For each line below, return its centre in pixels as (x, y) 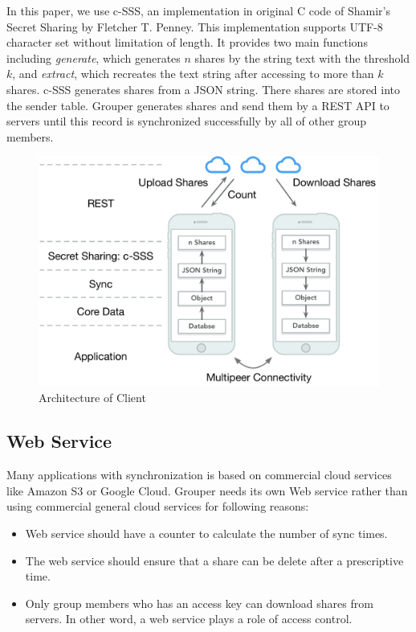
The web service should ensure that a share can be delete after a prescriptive (214, 560)
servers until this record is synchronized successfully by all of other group (187, 121)
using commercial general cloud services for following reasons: (158, 506)
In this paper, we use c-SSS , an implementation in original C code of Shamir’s (198, 10)
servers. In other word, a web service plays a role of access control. (189, 619)
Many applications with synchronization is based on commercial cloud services (199, 475)
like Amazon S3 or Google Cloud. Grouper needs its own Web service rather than (207, 490)
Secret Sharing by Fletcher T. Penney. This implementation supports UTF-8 (195, 26)
